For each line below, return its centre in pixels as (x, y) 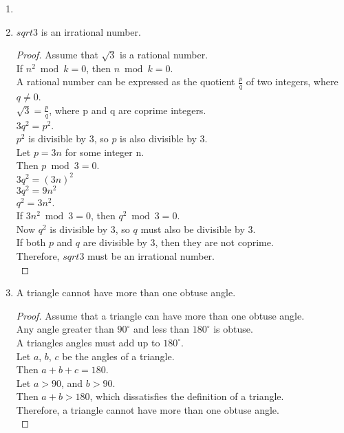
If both (31, 242)
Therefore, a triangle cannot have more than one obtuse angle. (148, 409)
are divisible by (115, 242)
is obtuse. (233, 329)
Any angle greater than (65, 329)
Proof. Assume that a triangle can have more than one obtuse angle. (160, 315)
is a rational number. (164, 55)
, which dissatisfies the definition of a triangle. (187, 396)
